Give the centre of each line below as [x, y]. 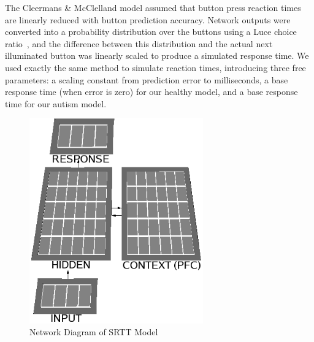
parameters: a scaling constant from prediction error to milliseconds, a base [147, 79]
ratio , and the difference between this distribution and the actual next [139, 43]
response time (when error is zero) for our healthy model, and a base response [151, 92]
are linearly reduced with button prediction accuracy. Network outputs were [148, 19]
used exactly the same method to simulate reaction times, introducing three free [155, 67]
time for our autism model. [56, 103]
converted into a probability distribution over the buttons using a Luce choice [151, 32]
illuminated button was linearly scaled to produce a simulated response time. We [157, 55]
